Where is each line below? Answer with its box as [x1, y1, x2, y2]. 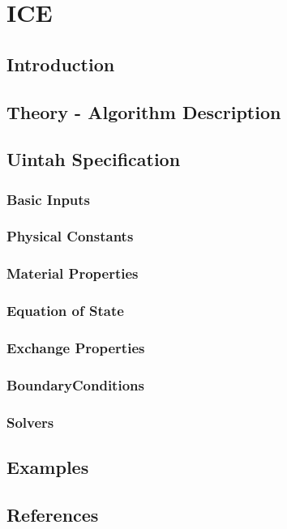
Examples [6, 454, 89, 480]
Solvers [6, 412, 54, 432]
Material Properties [6, 263, 139, 284]
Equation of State [6, 301, 124, 321]
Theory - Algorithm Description [6, 99, 281, 124]
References [6, 501, 99, 527]
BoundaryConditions [6, 374, 144, 395]
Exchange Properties [6, 338, 145, 358]
